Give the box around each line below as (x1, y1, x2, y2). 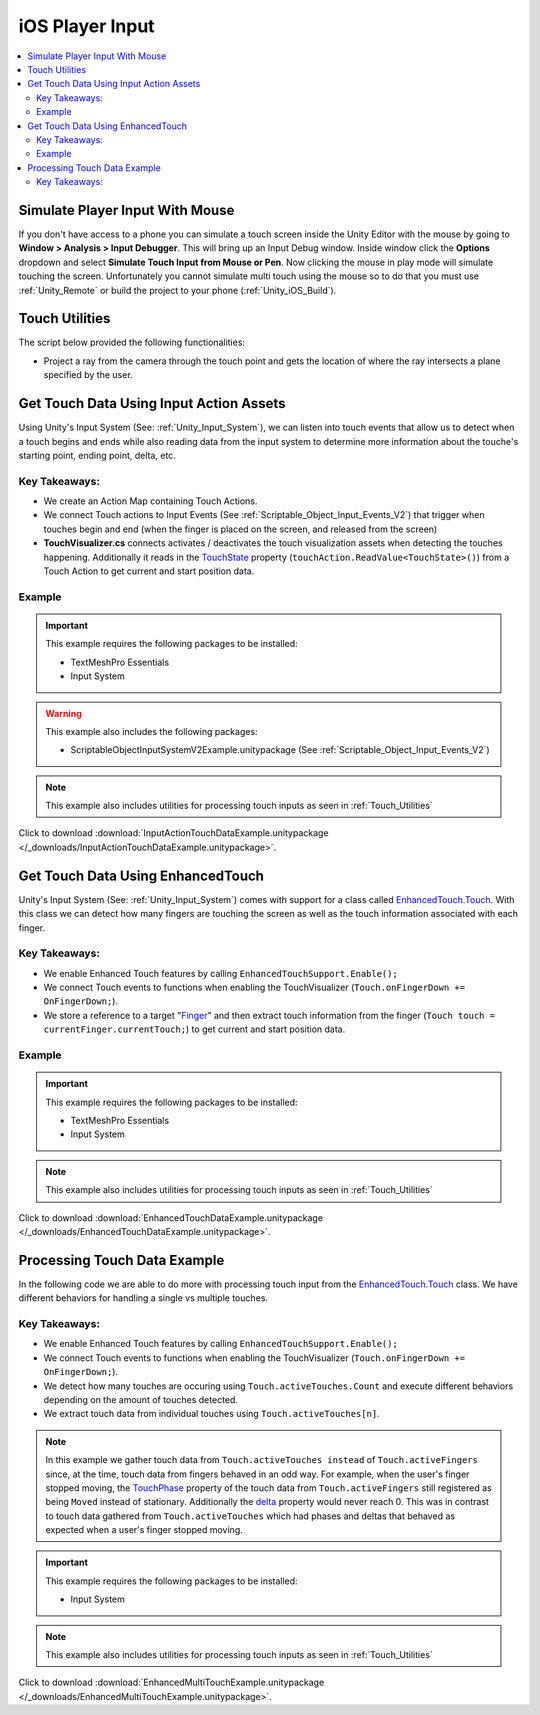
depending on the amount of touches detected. (43, 1393, 239, 1405)
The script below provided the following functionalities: (18, 336, 245, 349)
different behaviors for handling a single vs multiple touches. (18, 1292, 269, 1304)
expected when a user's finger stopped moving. (45, 1524, 244, 1536)
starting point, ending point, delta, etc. (18, 449, 177, 461)
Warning (45, 707, 82, 719)
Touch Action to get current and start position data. (43, 565, 255, 577)
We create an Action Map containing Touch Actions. (43, 495, 258, 507)
